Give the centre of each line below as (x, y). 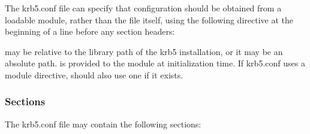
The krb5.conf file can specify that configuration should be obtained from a (143, 8)
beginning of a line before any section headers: (90, 31)
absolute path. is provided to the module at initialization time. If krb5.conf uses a (155, 63)
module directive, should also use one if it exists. (94, 74)
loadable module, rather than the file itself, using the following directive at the (149, 19)
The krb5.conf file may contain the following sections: (103, 124)
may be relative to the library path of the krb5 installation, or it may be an (144, 51)
